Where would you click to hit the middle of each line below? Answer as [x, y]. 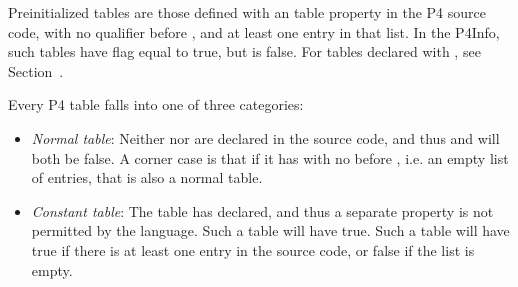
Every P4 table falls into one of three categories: [156, 104]
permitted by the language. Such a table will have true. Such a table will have [270, 230]
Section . [36, 70]
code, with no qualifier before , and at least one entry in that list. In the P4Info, [254, 31]
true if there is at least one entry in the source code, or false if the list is [253, 249]
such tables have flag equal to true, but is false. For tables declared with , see [244, 51]
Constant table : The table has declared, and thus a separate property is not [262, 210]
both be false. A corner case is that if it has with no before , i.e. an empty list [270, 157]
